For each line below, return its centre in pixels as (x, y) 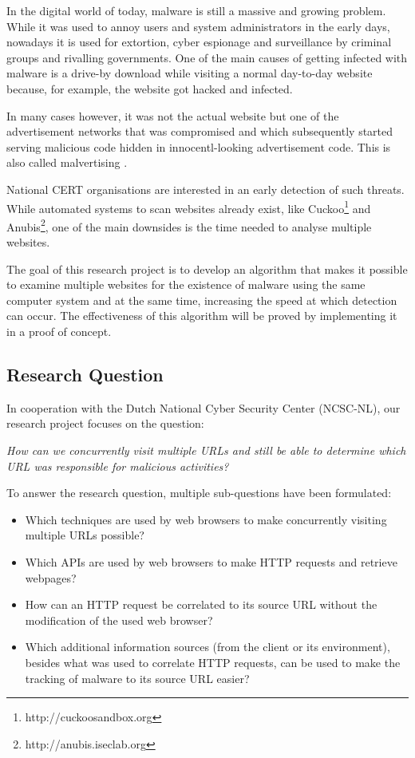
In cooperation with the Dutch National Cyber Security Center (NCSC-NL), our (204, 407)
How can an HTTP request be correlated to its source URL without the (201, 604)
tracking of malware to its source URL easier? (137, 678)
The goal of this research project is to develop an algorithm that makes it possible (207, 268)
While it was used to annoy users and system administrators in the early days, (198, 26)
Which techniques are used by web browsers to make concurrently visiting (206, 519)
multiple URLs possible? (85, 535)
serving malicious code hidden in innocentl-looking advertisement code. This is (199, 146)
